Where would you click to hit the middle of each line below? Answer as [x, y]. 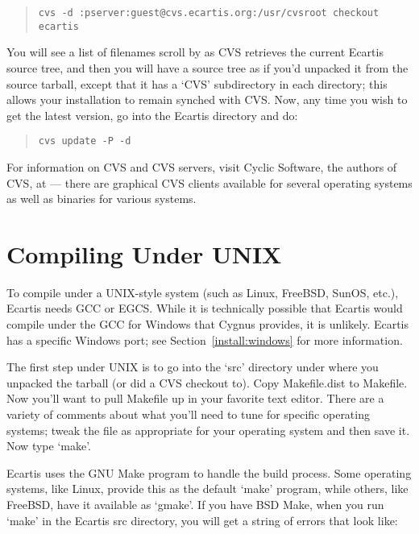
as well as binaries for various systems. [102, 199]
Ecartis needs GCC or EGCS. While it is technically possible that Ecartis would [205, 308]
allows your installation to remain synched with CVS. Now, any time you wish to [207, 99]
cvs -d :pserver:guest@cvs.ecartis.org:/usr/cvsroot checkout [209, 13]
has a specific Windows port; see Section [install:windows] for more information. [205, 339]
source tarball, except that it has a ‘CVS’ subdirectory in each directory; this [197, 83]
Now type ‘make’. [49, 446]
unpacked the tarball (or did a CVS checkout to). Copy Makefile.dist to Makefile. [207, 382]
